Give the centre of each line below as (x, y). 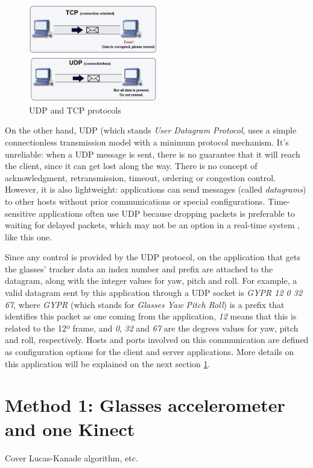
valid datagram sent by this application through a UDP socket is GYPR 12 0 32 (154, 293)
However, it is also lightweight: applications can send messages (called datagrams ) (156, 189)
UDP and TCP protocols (75, 110)
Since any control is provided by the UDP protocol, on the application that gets (153, 257)
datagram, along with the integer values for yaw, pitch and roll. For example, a (151, 280)
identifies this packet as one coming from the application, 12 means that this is (151, 316)
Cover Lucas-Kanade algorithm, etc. (71, 457)
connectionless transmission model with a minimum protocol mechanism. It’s (147, 142)
